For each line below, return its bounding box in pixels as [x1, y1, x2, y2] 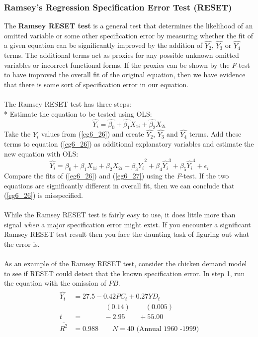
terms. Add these [189, 129, 242, 139]
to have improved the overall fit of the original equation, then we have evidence [4, 69, 246, 80]
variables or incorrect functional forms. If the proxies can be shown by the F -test [4, 59, 250, 70]
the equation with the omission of [4, 278, 106, 288]
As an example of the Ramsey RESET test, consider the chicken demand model [4, 258, 247, 269]
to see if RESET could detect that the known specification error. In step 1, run [4, 268, 245, 278]
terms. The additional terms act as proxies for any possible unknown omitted [4, 50, 239, 60]
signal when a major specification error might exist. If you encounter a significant [4, 219, 251, 229]
